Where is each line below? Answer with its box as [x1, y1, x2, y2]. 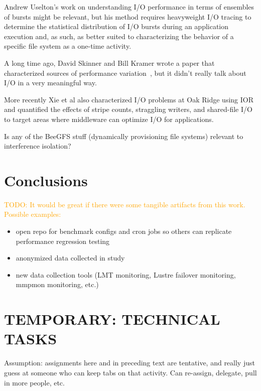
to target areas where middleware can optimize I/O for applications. [4, 113, 214, 124]
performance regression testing [16, 235, 110, 246]
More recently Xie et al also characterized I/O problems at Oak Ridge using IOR [4, 94, 253, 104]
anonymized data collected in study [16, 252, 125, 263]
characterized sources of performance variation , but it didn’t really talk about [4, 67, 246, 78]
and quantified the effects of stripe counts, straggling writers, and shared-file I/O [4, 104, 252, 114]
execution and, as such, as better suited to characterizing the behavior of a [4, 31, 234, 41]
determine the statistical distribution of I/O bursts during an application [4, 21, 229, 32]
